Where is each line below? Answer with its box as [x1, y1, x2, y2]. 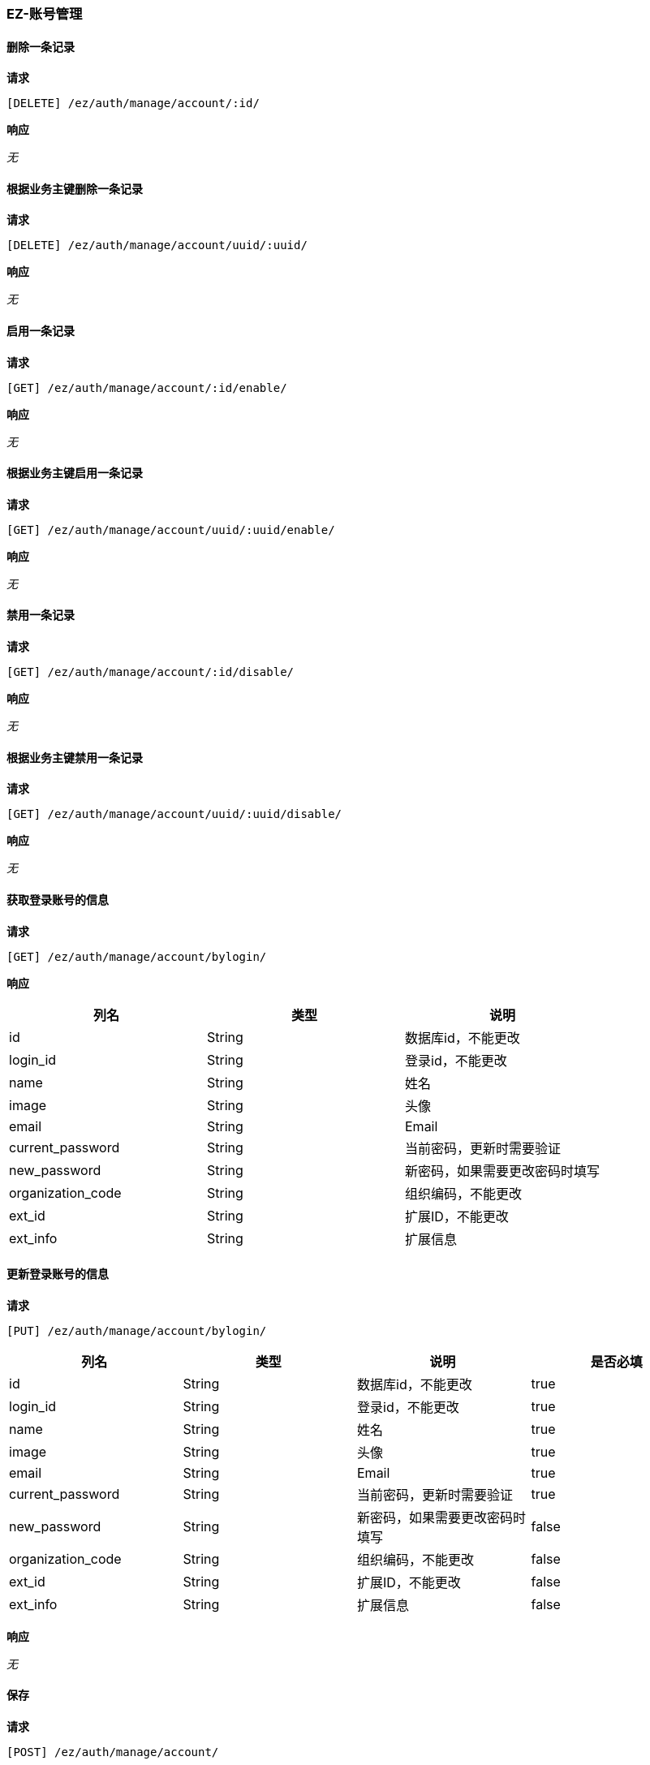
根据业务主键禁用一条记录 [6, 750, 143, 764]
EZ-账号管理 [6, 6, 83, 22]
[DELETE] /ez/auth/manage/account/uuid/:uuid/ [6, 239, 308, 252]
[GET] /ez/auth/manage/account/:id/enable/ [6, 381, 287, 394]
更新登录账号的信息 [6, 1267, 109, 1281]
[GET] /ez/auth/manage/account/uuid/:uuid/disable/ [6, 807, 342, 821]
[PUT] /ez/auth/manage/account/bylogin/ [6, 1324, 267, 1337]
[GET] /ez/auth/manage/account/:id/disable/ [6, 665, 295, 679]
